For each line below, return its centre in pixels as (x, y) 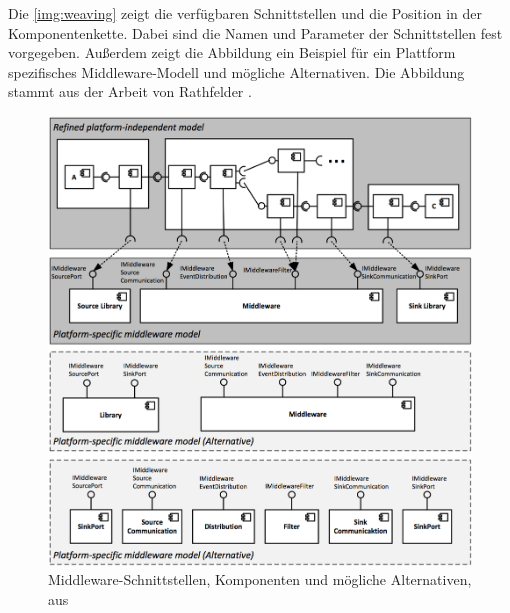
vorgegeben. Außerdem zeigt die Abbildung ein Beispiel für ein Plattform (232, 52)
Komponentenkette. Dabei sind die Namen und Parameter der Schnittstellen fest (255, 32)
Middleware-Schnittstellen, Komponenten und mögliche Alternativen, (260, 579)
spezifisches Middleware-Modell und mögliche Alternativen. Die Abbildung (236, 71)
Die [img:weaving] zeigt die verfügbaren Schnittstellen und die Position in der (245, 13)
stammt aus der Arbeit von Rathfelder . (130, 91)
